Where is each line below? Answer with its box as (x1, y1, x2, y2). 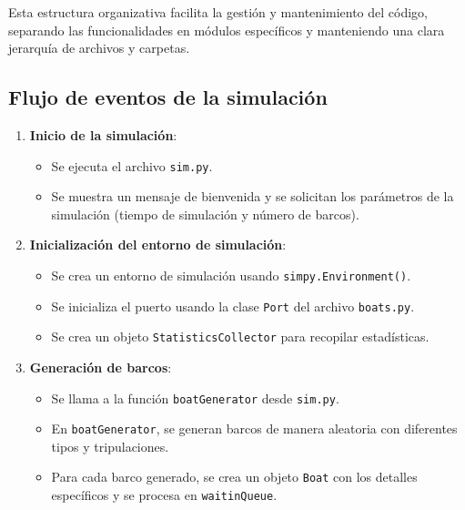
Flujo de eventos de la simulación (8, 83, 328, 111)
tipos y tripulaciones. (51, 436, 169, 455)
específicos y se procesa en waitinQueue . (51, 485, 278, 505)
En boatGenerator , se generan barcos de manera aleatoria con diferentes (51, 419, 458, 438)
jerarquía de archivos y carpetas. (8, 38, 190, 57)
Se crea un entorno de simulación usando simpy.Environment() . (51, 266, 411, 285)
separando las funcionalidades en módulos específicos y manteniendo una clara (8, 20, 445, 39)
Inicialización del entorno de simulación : (29, 235, 287, 254)
